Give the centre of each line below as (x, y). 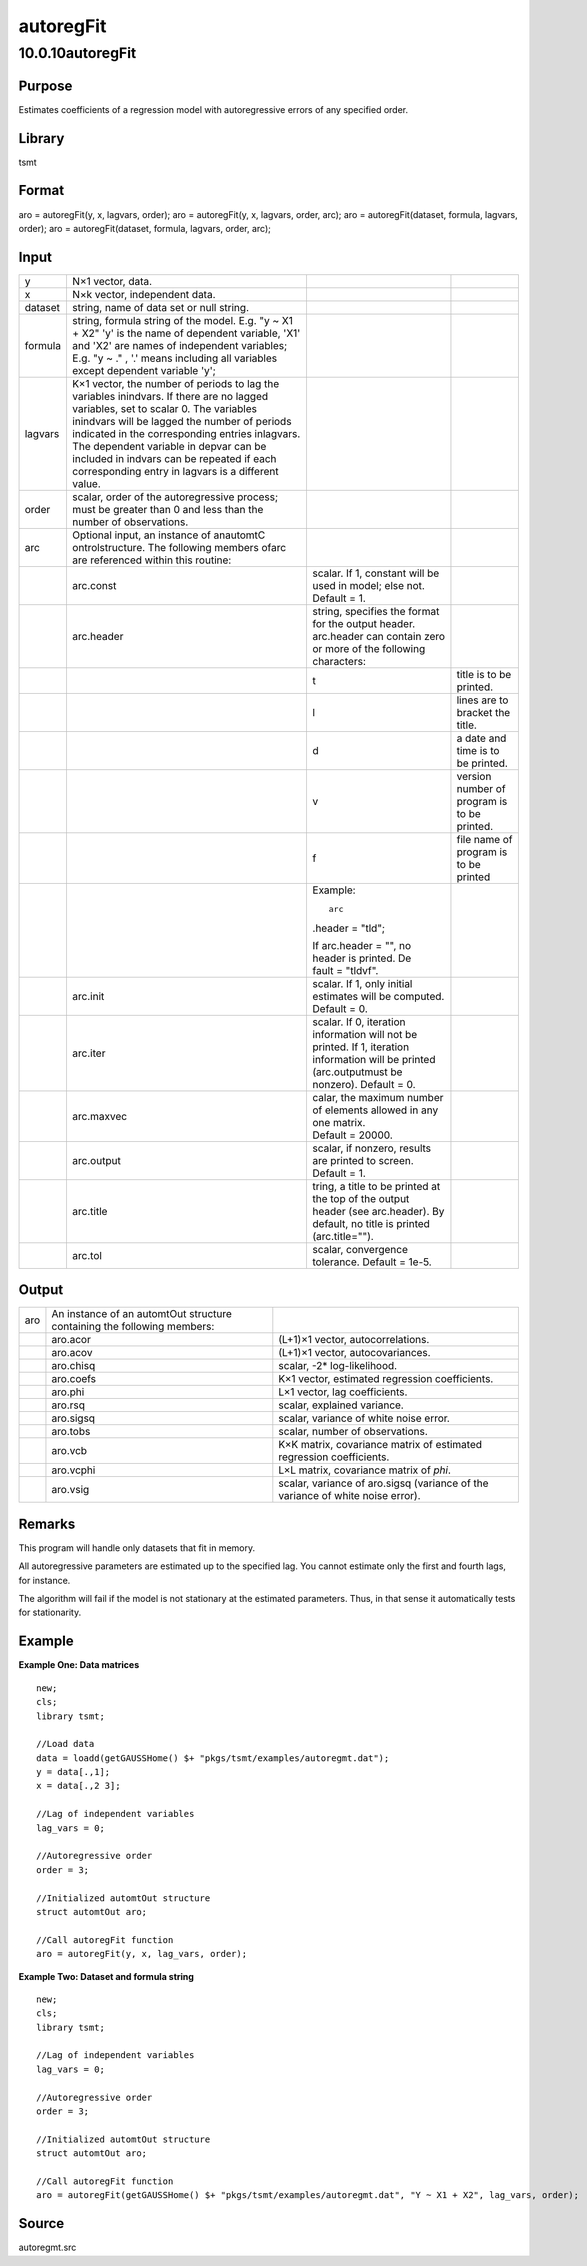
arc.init (88, 996)
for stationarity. (50, 1612)
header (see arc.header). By (378, 1211)
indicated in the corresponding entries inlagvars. (186, 433)
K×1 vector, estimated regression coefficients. (386, 1379)
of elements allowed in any (375, 1110)
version (474, 776)
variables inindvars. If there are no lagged (170, 396)
